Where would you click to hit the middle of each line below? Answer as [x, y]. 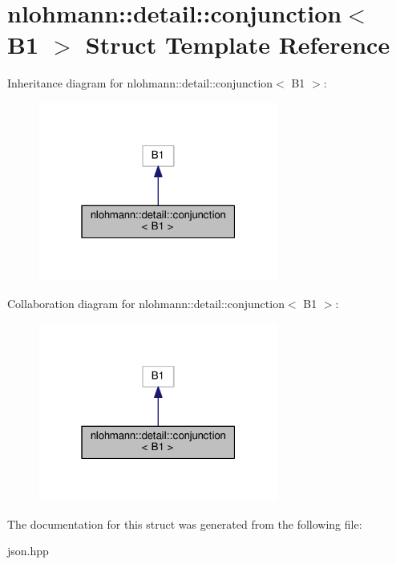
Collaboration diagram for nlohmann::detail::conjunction [146, 304]
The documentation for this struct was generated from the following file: [185, 523]
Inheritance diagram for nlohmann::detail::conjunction [140, 83]
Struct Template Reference [238, 45]
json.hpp [28, 551]
